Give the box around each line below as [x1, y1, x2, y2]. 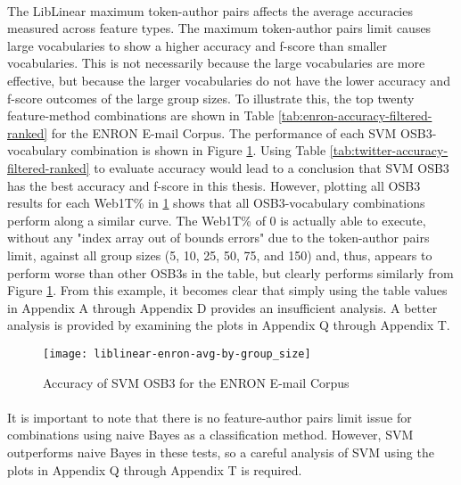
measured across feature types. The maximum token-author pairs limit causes [7, 19, 432, 37]
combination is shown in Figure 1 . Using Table [70, 141, 326, 160]
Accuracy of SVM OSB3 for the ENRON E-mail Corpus [43, 373, 350, 391]
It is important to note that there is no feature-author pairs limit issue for [7, 407, 412, 426]
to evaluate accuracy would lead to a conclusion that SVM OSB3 [94, 158, 449, 177]
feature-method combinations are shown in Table [7, 106, 275, 125]
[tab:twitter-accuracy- [329, 141, 449, 160]
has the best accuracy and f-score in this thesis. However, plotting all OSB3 [7, 176, 421, 194]
